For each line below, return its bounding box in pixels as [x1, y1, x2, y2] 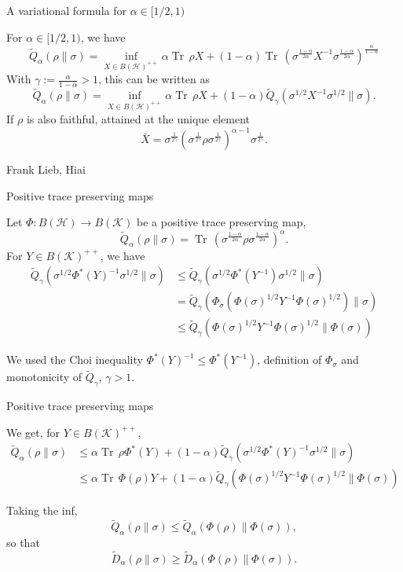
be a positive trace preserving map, [137, 214, 306, 230]
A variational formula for [6, 2, 126, 18]
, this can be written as [97, 71, 211, 87]
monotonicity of [6, 368, 82, 385]
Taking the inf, [6, 502, 78, 519]
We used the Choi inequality [6, 351, 143, 368]
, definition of [257, 351, 322, 368]
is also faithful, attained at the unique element [26, 111, 250, 127]
